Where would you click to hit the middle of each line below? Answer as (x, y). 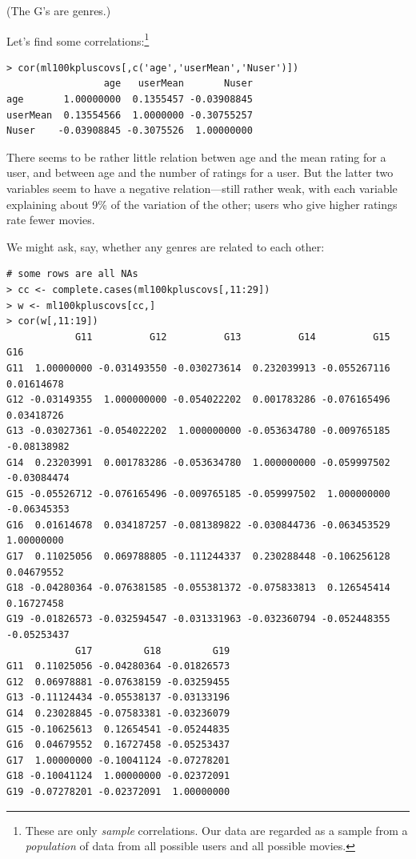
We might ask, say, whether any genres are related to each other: (166, 246)
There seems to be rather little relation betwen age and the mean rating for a (196, 157)
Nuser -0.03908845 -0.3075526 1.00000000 (130, 131)
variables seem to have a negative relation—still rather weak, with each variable (202, 188)
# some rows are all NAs (72, 274)
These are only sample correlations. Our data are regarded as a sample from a (216, 830)
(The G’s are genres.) (59, 10)
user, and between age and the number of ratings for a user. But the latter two (200, 173)
